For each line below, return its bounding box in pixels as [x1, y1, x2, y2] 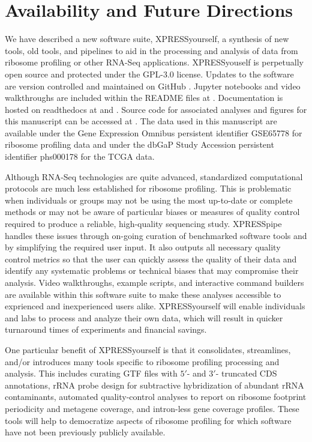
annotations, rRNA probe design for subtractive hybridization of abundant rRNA [5, 378, 304, 391]
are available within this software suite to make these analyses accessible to [5, 288, 281, 300]
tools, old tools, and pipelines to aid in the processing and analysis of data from [5, 44, 298, 56]
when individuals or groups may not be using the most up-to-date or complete [5, 193, 293, 206]
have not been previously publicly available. [5, 426, 166, 438]
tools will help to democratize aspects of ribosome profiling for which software [5, 414, 292, 426]
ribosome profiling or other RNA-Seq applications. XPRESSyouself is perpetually [5, 56, 304, 68]
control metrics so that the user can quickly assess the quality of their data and [5, 252, 297, 265]
